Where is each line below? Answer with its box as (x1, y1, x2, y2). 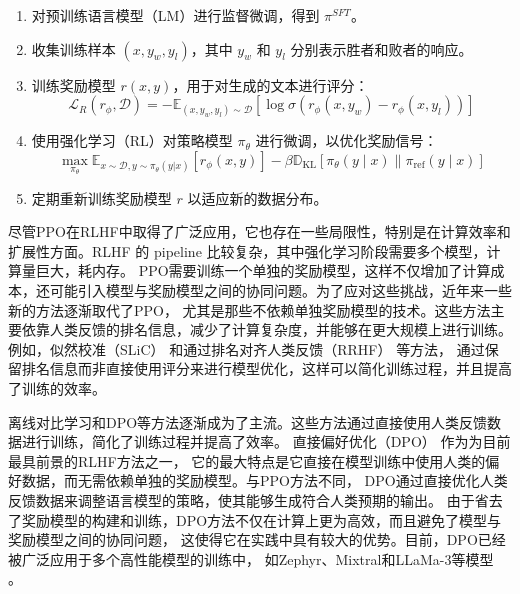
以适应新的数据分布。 (187, 187, 328, 208)
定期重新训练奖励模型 (31, 187, 172, 208)
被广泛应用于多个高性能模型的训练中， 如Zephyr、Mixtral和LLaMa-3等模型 (8, 548, 494, 569)
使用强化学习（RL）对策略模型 (31, 130, 233, 151)
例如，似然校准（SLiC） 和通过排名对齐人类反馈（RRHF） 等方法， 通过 (8, 338, 485, 359)
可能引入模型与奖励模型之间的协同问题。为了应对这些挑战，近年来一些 (49, 279, 512, 300)
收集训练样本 (31, 38, 116, 59)
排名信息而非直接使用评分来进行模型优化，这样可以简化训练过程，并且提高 (21, 358, 512, 379)
